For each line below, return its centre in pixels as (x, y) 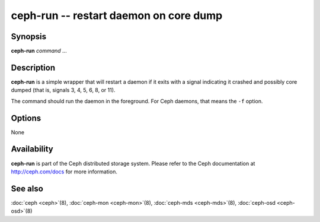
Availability (32, 149)
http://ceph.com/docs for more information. (64, 172)
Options (26, 118)
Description (33, 67)
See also (27, 188)
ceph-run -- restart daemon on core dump (117, 15)
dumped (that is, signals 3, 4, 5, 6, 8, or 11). (63, 90)
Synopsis (29, 37)
